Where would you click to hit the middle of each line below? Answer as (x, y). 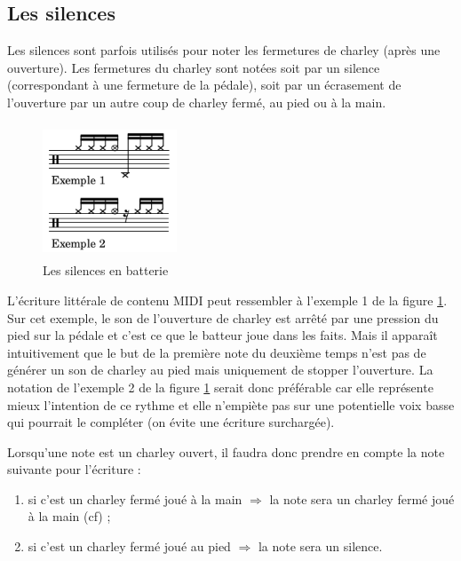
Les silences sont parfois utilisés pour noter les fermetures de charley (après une (224, 50)
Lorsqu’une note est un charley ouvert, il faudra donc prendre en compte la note (226, 451)
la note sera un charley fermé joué (362, 498)
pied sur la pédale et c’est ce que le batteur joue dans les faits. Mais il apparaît (223, 335)
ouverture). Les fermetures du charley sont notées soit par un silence (194, 67)
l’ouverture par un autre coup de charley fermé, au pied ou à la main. (197, 102)
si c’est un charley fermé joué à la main (135, 498)
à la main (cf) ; (69, 516)
